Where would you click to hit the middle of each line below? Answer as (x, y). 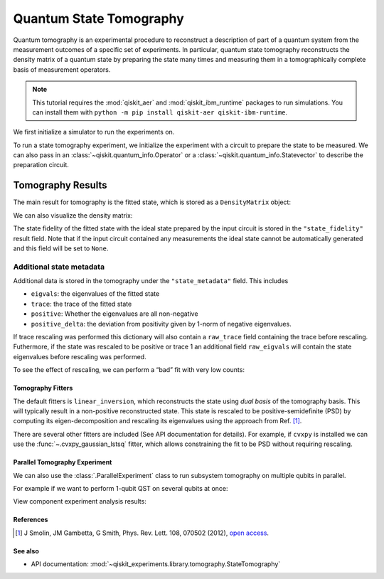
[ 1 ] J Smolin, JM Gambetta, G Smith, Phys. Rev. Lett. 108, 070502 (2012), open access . (142, 533)
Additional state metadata (59, 267)
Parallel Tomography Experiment (63, 462)
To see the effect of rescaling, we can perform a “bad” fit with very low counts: (129, 370)
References (31, 520)
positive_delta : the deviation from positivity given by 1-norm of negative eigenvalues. (161, 324)
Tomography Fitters (43, 388)
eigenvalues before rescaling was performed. (80, 356)
